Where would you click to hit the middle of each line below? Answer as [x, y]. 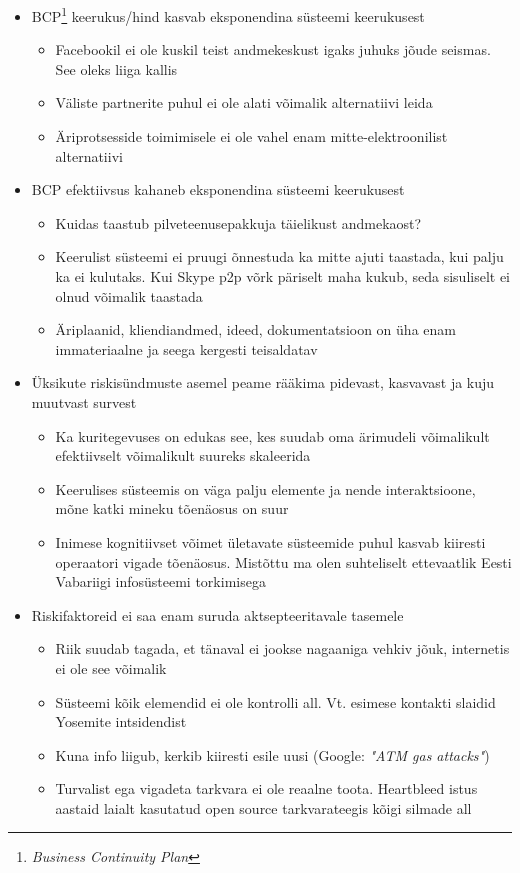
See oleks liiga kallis [116, 68]
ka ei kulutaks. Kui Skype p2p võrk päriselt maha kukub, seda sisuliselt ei [283, 276]
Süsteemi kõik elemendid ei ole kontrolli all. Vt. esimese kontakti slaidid [275, 701]
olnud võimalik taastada [129, 295]
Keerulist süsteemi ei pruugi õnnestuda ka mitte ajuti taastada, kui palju [279, 256]
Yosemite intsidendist [121, 721]
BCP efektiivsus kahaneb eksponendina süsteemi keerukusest [218, 189]
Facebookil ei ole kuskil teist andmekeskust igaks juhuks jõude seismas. [273, 49]
